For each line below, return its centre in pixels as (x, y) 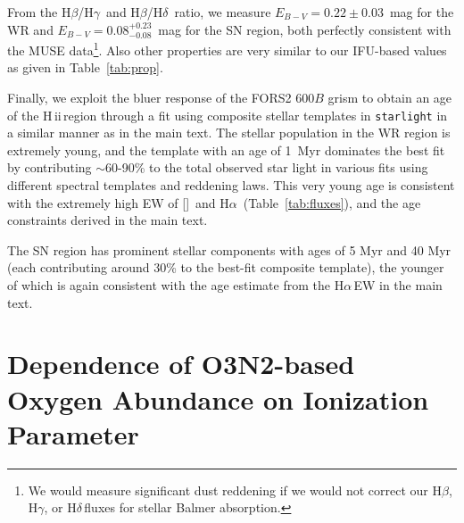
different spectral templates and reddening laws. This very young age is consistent (231, 185)
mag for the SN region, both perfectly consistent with (305, 29)
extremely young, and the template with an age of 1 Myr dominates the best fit (226, 149)
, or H (60, 507)
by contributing (50, 167)
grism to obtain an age (390, 98)
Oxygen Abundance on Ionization (218, 398)
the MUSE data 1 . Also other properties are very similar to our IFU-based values (227, 49)
